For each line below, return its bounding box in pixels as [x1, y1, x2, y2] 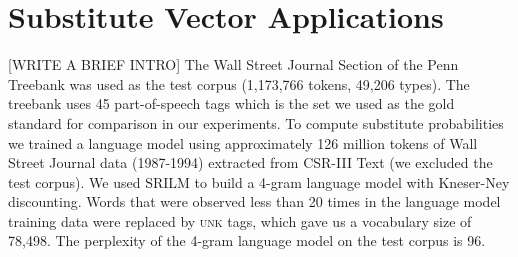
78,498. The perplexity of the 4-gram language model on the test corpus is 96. [8, 230, 486, 251]
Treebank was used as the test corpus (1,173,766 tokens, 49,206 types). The [8, 73, 470, 94]
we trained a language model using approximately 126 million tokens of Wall [8, 132, 478, 153]
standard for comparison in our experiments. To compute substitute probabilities [8, 112, 504, 133]
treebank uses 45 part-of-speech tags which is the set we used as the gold [8, 93, 455, 114]
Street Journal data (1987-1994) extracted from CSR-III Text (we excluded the [8, 152, 493, 173]
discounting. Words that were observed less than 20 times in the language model [8, 191, 501, 212]
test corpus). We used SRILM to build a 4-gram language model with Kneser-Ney [8, 171, 510, 192]
